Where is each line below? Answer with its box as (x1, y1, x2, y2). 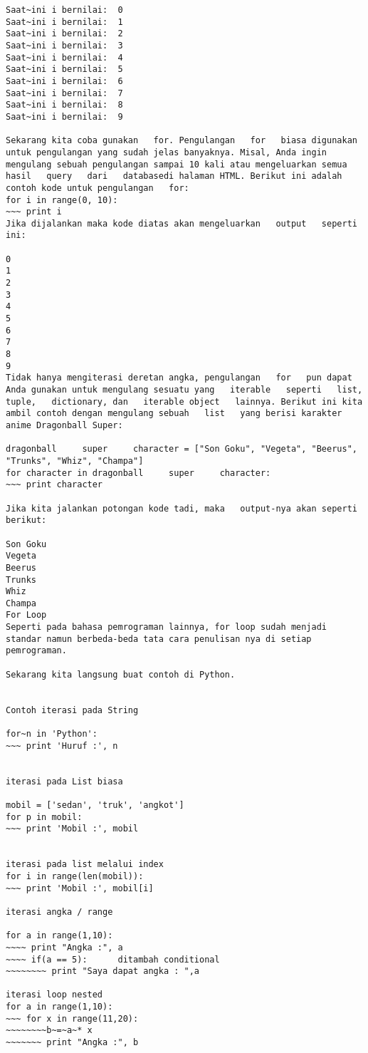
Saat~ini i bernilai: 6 (6, 76, 123, 86)
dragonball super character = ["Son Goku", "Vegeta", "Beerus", (6, 444, 357, 455)
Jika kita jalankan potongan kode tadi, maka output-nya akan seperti (6, 503, 357, 514)
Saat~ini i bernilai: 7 (6, 88, 123, 98)
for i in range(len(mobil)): (6, 871, 144, 881)
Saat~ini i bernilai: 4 (6, 52, 123, 63)
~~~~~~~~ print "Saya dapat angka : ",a (6, 966, 200, 977)
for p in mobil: (6, 811, 83, 822)
